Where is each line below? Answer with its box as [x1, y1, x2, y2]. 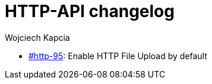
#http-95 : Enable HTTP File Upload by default [29, 50, 207, 61]
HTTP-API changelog [5, 1, 175, 21]
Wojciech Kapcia [5, 32, 70, 43]
